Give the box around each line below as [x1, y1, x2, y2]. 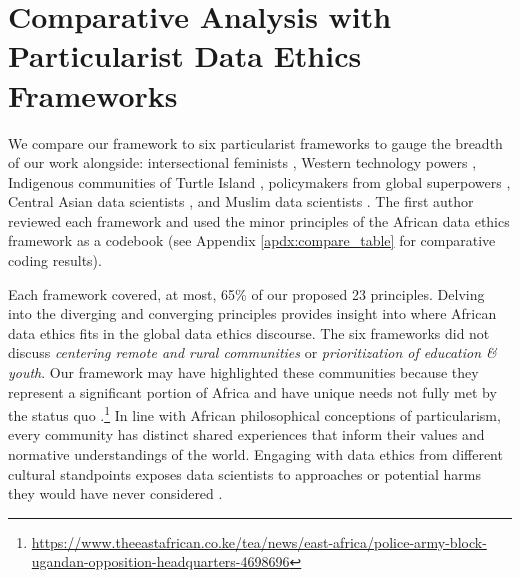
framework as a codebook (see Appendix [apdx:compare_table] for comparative [8, 230, 496, 251]
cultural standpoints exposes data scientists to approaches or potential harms [8, 463, 481, 484]
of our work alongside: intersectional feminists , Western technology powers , [8, 152, 477, 173]
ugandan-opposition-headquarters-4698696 [31, 551, 290, 572]
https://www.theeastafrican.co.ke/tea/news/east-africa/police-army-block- [31, 531, 487, 552]
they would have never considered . [8, 483, 223, 504]
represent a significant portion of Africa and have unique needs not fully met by [8, 381, 497, 402]
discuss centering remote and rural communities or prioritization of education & [8, 342, 497, 363]
